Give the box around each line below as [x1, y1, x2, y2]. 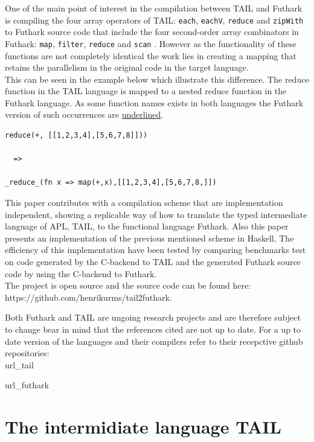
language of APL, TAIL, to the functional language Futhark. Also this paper [5, 220, 289, 232]
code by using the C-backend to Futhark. [5, 267, 157, 280]
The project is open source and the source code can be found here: [5, 279, 251, 292]
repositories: [5, 347, 50, 359]
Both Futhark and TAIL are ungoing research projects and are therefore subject [5, 311, 301, 324]
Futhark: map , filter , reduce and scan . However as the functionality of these [5, 37, 296, 50]
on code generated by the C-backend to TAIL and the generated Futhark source [5, 255, 301, 267]
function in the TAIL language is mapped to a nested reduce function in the [5, 85, 287, 97]
